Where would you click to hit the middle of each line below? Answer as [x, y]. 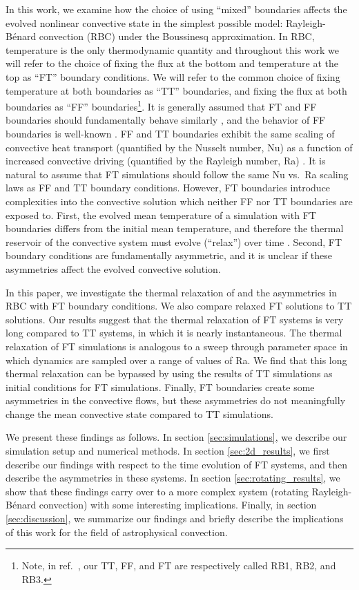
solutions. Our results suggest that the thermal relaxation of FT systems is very [175, 319]
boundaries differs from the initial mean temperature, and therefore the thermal [175, 228]
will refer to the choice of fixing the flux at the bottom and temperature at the [172, 63]
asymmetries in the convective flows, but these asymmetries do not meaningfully [176, 400]
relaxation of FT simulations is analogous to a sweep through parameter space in [177, 346]
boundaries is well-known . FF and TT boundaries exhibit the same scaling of [170, 133]
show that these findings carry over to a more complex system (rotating [157, 491]
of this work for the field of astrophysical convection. [117, 532]
